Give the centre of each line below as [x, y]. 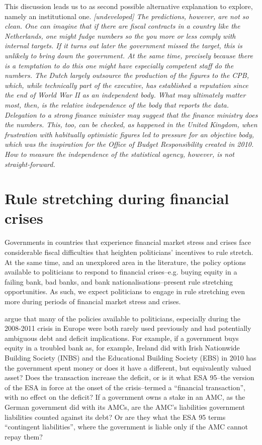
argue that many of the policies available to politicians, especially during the [122, 318]
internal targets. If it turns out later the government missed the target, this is [123, 46]
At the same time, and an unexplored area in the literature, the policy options [125, 262]
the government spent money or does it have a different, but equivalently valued [128, 367]
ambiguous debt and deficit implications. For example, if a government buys [122, 338]
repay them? [24, 436]
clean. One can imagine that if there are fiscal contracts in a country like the [122, 26]
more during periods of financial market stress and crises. [93, 301]
